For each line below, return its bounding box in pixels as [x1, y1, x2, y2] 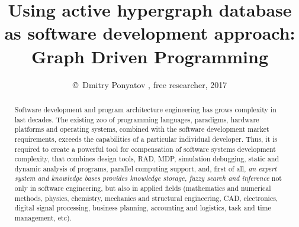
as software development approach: [4, 21, 295, 45]
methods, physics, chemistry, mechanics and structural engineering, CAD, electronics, [14, 193, 278, 203]
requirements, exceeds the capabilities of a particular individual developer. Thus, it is [14, 134, 278, 144]
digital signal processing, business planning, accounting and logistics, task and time [14, 203, 271, 213]
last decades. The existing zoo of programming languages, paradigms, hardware [14, 114, 259, 124]
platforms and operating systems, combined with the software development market [14, 124, 269, 134]
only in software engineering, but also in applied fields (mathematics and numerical [14, 183, 271, 193]
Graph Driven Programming [31, 44, 269, 68]
